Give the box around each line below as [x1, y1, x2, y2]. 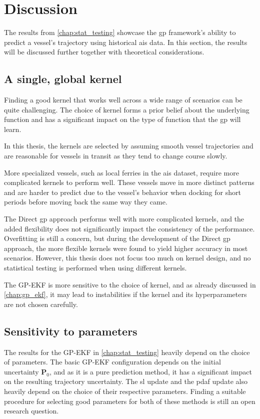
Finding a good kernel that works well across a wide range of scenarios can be [4, 94, 242, 105]
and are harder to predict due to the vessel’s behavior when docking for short [4, 186, 241, 197]
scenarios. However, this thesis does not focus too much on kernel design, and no [4, 252, 251, 263]
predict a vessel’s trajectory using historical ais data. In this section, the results [4, 36, 247, 47]
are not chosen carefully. [4, 298, 78, 309]
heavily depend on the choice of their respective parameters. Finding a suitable [4, 385, 246, 396]
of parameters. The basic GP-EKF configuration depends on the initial [4, 356, 221, 367]
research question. [4, 405, 59, 416]
